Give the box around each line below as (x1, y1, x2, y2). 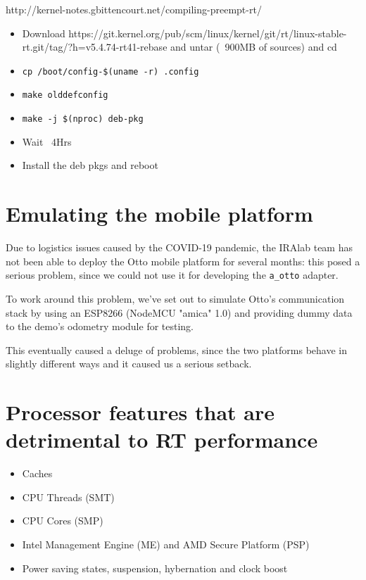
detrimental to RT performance (6, 425, 318, 454)
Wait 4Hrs (22, 134, 72, 149)
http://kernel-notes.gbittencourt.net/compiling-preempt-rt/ (6, 2, 262, 16)
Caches (22, 466, 53, 481)
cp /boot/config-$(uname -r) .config (22, 66, 199, 77)
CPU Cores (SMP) (22, 513, 103, 528)
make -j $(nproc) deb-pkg (22, 114, 144, 125)
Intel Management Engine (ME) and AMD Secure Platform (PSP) (22, 536, 310, 551)
